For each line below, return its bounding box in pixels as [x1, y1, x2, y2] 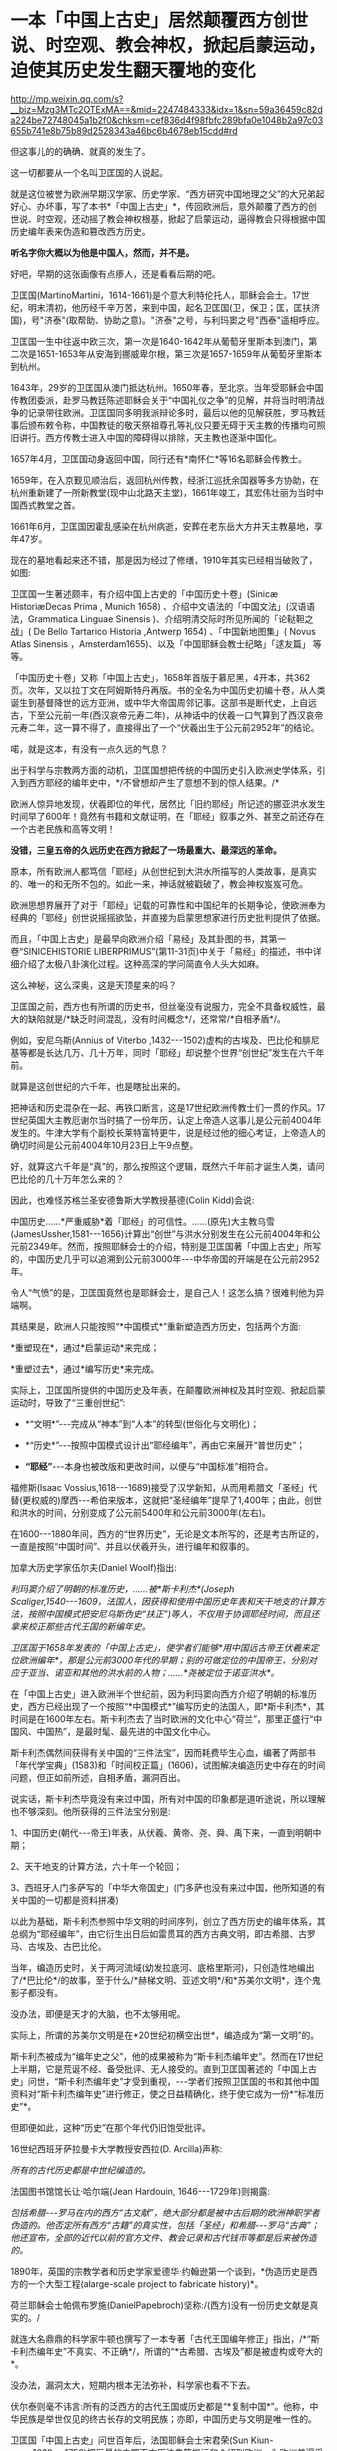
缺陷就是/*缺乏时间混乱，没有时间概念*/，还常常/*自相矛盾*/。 [27, 1012, 287, 1025]
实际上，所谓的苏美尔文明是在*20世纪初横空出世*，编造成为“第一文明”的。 [10, 2029, 320, 2041]
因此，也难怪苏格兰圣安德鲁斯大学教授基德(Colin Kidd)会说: [10, 1194, 255, 1206]
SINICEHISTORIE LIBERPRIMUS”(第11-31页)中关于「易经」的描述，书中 [23, 945, 313, 957]
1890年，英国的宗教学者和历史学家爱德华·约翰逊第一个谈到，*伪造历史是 [10, 2265, 309, 2277]
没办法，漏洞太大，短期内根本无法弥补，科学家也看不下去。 [10, 2379, 256, 2391]
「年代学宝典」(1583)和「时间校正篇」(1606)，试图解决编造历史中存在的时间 [10, 1759, 326, 1771]
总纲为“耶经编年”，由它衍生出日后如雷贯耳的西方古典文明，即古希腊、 [10, 1927, 299, 1940]
